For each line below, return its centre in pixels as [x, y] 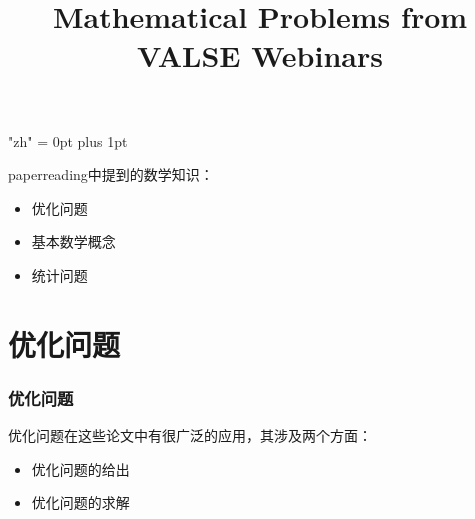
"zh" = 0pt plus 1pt [68, 140]
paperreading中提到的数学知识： [111, 174]
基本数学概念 [73, 241]
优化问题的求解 [80, 502]
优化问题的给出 [80, 468]
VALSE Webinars [260, 55]
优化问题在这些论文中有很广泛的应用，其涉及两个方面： [190, 435]
